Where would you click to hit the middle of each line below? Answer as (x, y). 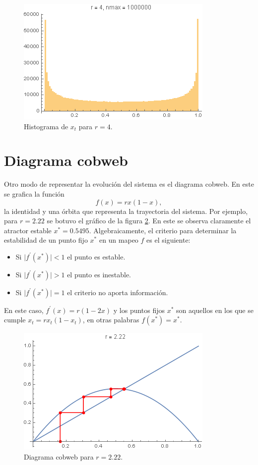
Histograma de (46, 126)
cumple (15, 320)
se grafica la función (34, 193)
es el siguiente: (168, 240)
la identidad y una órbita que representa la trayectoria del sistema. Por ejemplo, (126, 211)
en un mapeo (119, 240)
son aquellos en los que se (215, 310)
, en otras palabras (111, 320)
